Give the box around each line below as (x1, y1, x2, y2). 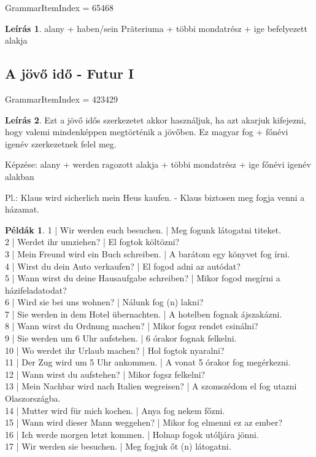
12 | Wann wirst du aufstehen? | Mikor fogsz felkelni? (5, 367, 206, 380)
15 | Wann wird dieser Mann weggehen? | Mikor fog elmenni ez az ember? (5, 416, 283, 429)
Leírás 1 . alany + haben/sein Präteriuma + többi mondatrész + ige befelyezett (5, 21, 307, 34)
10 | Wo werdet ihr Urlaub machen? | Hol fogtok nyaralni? (5, 343, 225, 356)
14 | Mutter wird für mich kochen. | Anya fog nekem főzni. (5, 404, 225, 416)
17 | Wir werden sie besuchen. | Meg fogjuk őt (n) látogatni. (5, 440, 231, 453)
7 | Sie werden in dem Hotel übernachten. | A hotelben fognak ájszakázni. (5, 307, 282, 320)
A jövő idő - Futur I (5, 64, 134, 83)
